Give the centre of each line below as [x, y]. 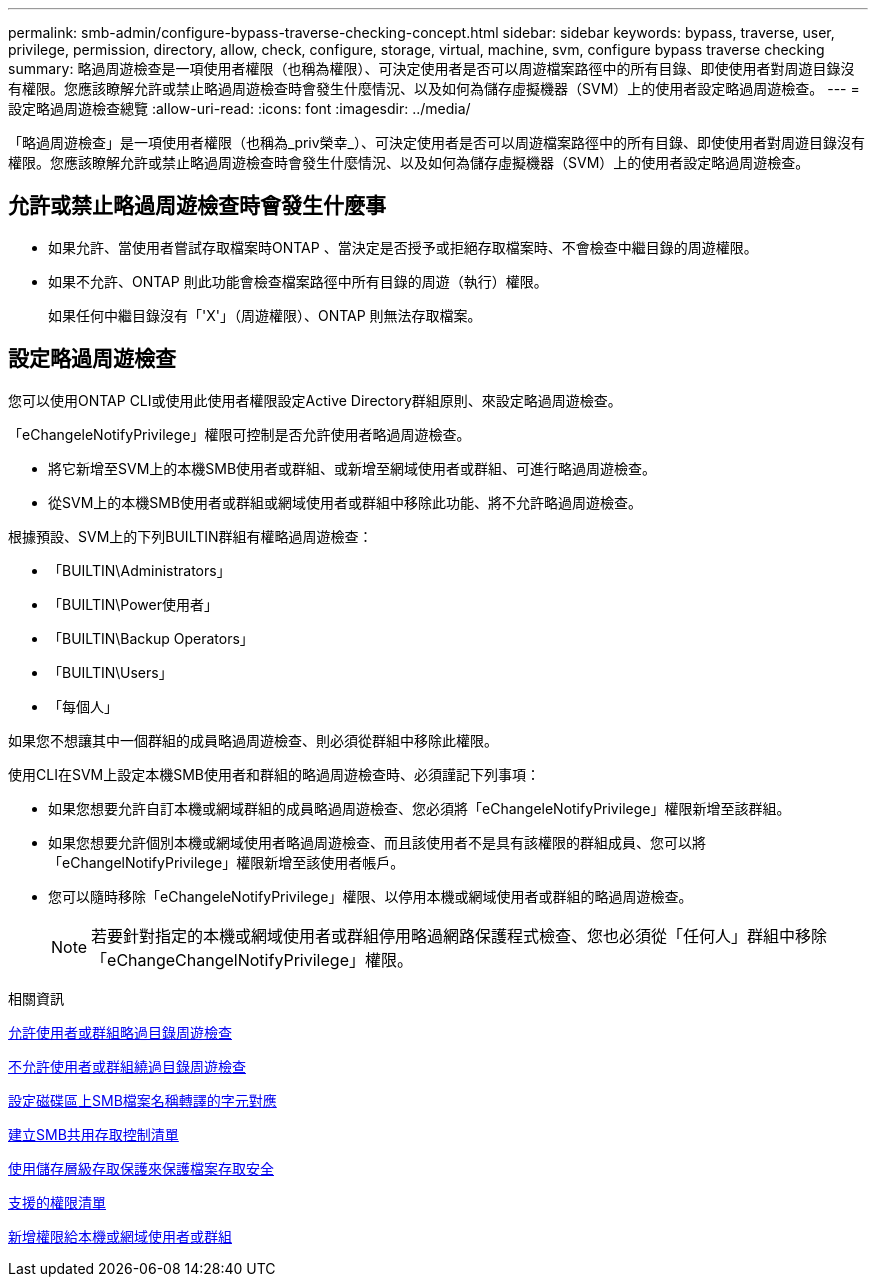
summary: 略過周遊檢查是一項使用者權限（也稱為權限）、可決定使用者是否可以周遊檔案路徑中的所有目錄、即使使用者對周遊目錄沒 [431, 68]
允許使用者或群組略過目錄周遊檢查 [120, 1032]
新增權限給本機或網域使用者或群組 [120, 1236]
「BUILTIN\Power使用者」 [133, 604]
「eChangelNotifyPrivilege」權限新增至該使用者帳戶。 [226, 862]
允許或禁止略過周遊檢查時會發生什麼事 [197, 206]
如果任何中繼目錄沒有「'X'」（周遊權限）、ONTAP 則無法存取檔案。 [265, 315]
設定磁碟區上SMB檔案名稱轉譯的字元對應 [142, 1100]
